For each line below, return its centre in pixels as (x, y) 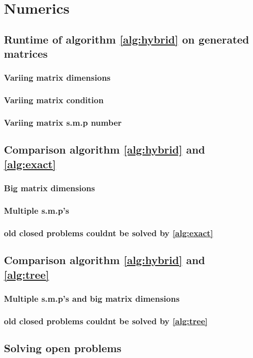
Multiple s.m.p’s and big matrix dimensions (92, 298)
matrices (26, 54)
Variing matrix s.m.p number (63, 123)
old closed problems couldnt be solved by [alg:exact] (109, 233)
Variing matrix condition (54, 100)
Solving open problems (63, 348)
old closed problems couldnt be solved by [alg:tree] (106, 321)
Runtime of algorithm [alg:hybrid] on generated (127, 39)
